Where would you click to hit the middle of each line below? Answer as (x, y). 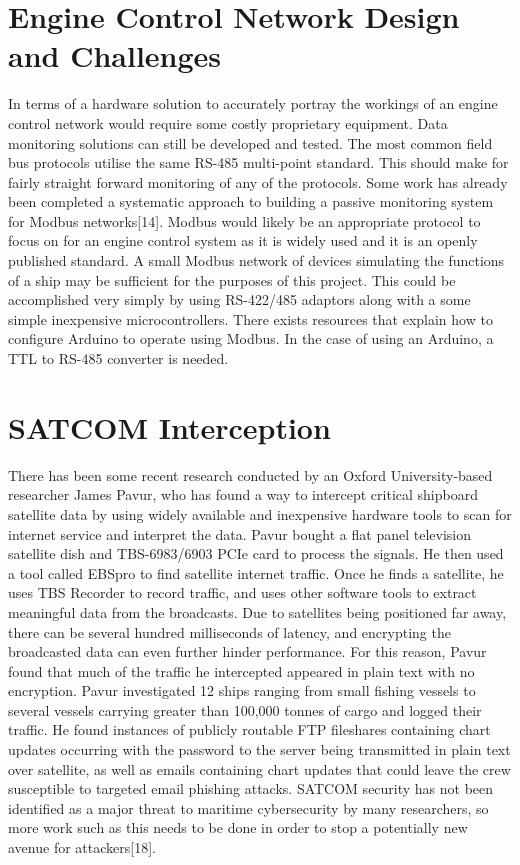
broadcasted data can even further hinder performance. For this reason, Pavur (247, 651)
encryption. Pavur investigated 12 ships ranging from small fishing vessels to (242, 690)
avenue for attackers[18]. (82, 847)
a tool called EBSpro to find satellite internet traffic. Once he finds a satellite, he (256, 572)
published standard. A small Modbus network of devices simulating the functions (256, 260)
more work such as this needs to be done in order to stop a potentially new (238, 827)
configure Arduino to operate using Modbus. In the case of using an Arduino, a (251, 338)
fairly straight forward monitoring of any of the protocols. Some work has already (258, 181)
